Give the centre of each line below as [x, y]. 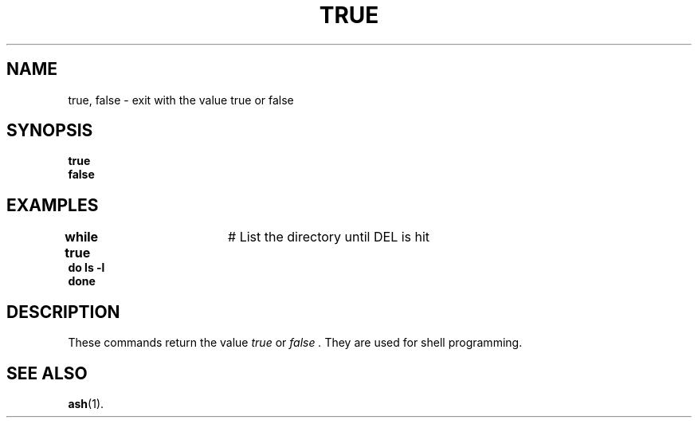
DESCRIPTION [63, 312]
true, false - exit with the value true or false [181, 100]
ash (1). [86, 403]
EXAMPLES [53, 205]
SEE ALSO [47, 373]
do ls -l [86, 268]
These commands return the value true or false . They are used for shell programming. [295, 343]
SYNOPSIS [50, 131]
